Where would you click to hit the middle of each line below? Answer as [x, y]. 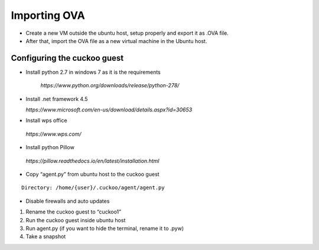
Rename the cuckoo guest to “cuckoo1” [73, 212]
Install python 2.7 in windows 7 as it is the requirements [93, 72]
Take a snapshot [46, 236]
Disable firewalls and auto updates [68, 201]
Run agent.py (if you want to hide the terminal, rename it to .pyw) [105, 228]
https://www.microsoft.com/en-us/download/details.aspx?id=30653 [109, 110]
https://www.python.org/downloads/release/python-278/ [110, 85]
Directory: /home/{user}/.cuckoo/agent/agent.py [93, 188]
